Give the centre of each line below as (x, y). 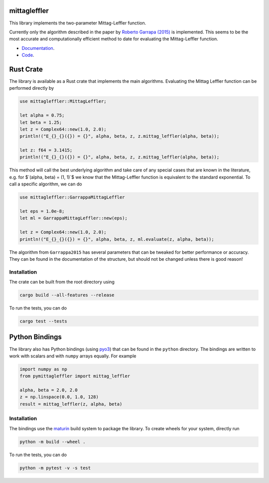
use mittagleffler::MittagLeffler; (63, 101)
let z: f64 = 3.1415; (46, 150)
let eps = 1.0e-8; (42, 211)
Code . (28, 55)
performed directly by (32, 88)
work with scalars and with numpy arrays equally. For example (73, 356)
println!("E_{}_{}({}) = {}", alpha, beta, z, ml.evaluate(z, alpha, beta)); (117, 239)
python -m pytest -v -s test (55, 468)
